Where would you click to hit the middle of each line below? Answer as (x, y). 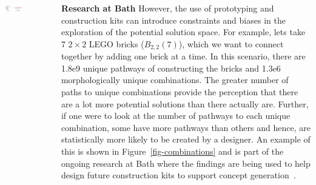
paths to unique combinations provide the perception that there (180, 92)
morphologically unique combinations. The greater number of (175, 80)
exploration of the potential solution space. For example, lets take (183, 32)
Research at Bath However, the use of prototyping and (167, 8)
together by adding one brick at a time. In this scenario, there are (183, 56)
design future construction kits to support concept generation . (178, 175)
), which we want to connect (231, 43)
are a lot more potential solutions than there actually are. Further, (185, 103)
